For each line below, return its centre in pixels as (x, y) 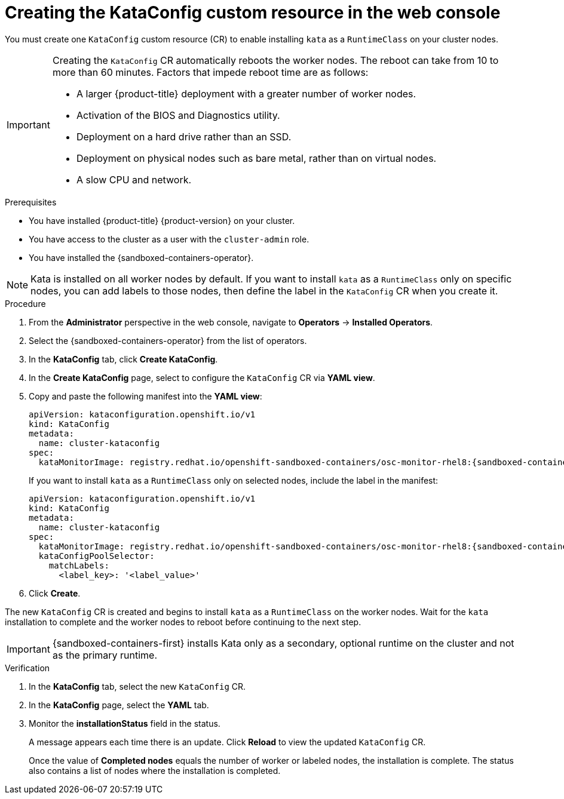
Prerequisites (31, 202)
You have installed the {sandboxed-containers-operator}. (141, 257)
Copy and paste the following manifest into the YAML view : (145, 396)
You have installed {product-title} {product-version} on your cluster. (162, 220)
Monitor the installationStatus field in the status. (125, 723)
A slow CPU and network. (134, 179)
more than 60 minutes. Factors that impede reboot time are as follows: (210, 72)
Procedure (25, 303)
